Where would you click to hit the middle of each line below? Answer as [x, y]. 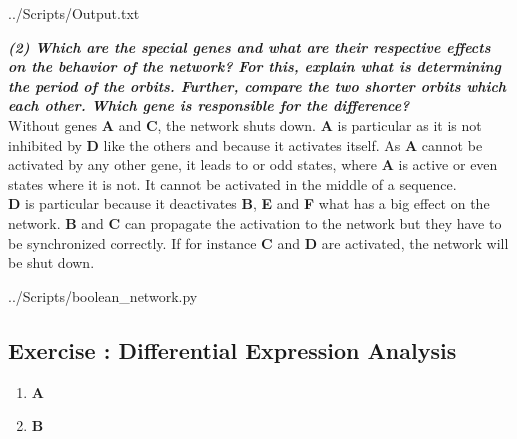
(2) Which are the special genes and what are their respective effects [249, 46]
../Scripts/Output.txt [74, 13]
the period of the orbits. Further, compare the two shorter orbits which [257, 85]
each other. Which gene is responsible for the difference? [209, 105]
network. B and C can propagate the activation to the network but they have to [255, 222]
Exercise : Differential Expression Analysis [232, 349]
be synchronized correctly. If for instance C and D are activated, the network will [258, 242]
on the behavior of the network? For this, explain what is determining [254, 66]
